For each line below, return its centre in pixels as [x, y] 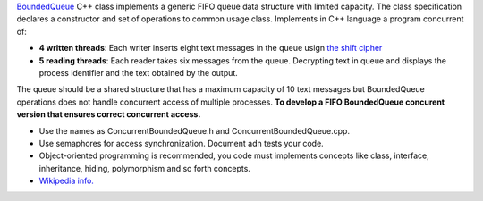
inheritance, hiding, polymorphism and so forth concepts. [144, 168]
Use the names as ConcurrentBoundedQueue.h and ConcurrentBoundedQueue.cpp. [195, 130]
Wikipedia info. [66, 181]
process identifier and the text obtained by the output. [139, 72]
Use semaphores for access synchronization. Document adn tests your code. [181, 143]
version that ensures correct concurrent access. [109, 114]
